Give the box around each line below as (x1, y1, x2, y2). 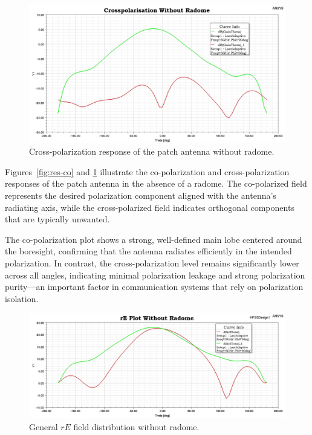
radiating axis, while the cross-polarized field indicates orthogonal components (5, 201, 294, 213)
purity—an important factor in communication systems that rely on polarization (5, 280, 304, 293)
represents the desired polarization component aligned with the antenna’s (5, 188, 276, 201)
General (29, 420, 58, 433)
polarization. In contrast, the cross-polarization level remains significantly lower (5, 256, 299, 269)
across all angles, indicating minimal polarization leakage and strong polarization (5, 268, 305, 281)
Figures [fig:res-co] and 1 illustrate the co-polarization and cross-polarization (5, 165, 290, 178)
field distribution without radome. (73, 420, 200, 433)
